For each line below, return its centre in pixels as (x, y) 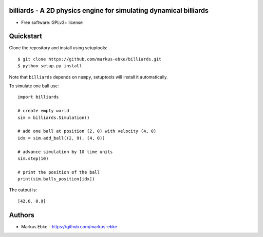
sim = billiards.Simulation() (54, 118)
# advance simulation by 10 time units (65, 152)
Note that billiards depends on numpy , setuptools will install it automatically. (88, 77)
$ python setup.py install (50, 66)
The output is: (23, 190)
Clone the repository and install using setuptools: (58, 48)
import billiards (38, 97)
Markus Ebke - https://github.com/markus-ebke (69, 226)
